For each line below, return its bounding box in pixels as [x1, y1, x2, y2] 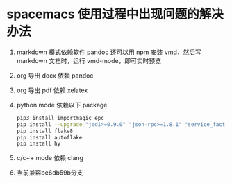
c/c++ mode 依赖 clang [16, 154, 84, 162]
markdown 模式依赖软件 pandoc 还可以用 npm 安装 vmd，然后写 [16, 48, 202, 56]
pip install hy [16, 140, 61, 148]
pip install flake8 [16, 128, 74, 134]
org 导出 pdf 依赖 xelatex [16, 86, 88, 94]
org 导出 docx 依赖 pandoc [16, 71, 94, 80]
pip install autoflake [16, 134, 83, 141]
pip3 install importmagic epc [16, 114, 105, 121]
